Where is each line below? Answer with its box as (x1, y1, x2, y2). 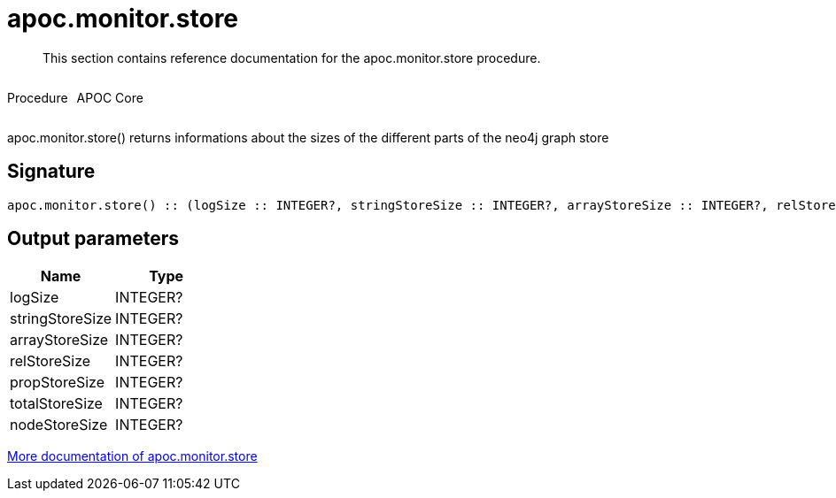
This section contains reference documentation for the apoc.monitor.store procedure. (43, 50, 541, 65)
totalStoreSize (10, 395, 103, 413)
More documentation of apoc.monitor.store (7, 448, 258, 464)
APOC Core (76, 89, 143, 105)
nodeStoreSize (10, 416, 108, 434)
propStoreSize (10, 373, 105, 392)
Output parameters (7, 227, 179, 250)
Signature (7, 160, 96, 183)
